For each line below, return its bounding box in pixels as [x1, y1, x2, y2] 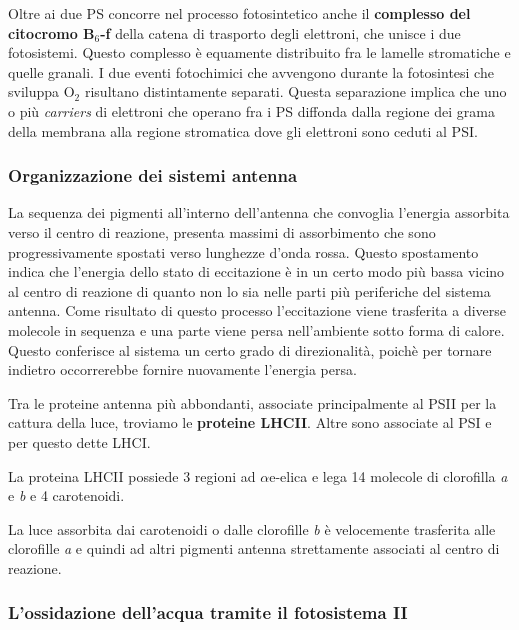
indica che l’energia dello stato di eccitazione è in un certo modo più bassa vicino [8, 261, 505, 282]
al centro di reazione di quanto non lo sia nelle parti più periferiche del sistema [8, 280, 491, 301]
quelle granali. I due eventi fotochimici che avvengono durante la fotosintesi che [8, 61, 494, 82]
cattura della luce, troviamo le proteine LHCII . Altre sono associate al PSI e [8, 412, 492, 433]
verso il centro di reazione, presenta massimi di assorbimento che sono [8, 221, 436, 242]
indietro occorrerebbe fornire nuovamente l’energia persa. [8, 359, 357, 380]
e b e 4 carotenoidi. [8, 485, 125, 506]
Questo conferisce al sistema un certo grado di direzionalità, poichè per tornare [8, 339, 492, 360]
